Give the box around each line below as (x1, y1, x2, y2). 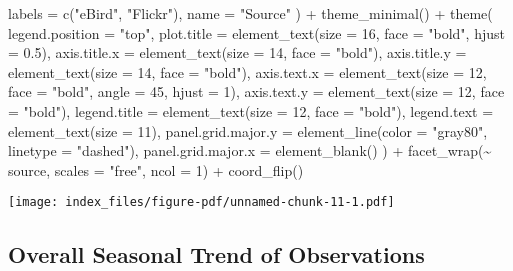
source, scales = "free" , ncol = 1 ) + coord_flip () (8, 159, 304, 180)
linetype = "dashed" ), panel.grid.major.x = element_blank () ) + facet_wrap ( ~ (8, 140, 492, 161)
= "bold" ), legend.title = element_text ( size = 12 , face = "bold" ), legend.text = (8, 100, 494, 121)
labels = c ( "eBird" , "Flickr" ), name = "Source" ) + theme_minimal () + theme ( (8, 3, 493, 23)
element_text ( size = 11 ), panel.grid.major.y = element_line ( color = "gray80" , (8, 120, 488, 141)
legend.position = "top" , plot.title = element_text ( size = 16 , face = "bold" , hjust (8, 22, 505, 43)
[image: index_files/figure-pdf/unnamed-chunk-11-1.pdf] (8, 195, 395, 210)
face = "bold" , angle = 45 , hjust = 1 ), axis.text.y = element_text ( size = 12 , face (8, 81, 505, 102)
